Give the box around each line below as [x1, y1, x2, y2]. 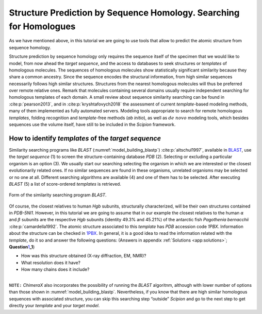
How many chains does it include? [21, 266, 90, 272]
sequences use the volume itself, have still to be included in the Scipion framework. [9, 122, 176, 127]
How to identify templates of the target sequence [9, 134, 161, 142]
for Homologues [9, 21, 76, 32]
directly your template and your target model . [9, 303, 100, 309]
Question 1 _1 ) [9, 244, 35, 250]
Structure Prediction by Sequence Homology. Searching [9, 7, 240, 18]
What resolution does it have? [21, 260, 81, 265]
